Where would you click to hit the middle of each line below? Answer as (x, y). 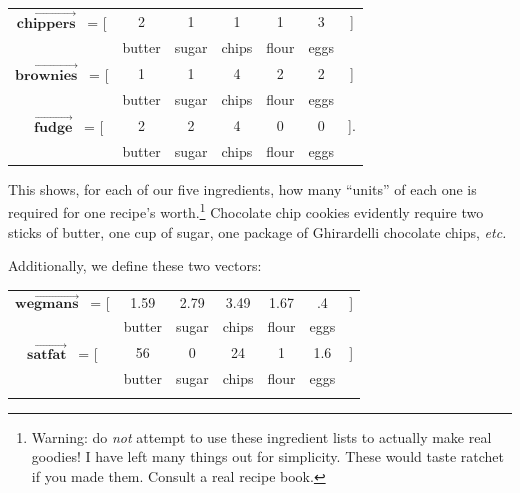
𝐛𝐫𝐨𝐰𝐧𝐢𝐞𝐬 (46, 75)
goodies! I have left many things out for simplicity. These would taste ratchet (267, 456)
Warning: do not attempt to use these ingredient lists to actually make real (261, 436)
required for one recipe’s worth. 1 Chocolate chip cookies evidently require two (246, 210)
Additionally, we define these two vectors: (135, 265)
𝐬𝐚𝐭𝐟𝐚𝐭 (47, 355)
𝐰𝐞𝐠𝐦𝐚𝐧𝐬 (47, 303)
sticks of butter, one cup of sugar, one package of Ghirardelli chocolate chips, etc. (257, 231)
